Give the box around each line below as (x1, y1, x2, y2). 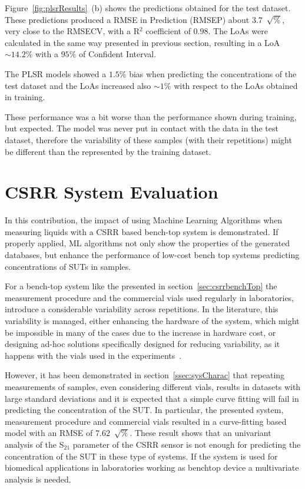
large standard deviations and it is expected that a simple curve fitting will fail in (5, 392, 299, 404)
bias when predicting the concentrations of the (129, 67, 297, 80)
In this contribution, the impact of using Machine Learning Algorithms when (5, 214, 283, 226)
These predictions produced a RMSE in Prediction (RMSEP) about (5, 13, 250, 25)
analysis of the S (5, 438, 64, 450)
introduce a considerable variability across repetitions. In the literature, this (5, 303, 279, 315)
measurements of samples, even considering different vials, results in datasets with (5, 380, 301, 392)
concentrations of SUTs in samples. (5, 260, 131, 272)
